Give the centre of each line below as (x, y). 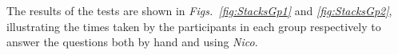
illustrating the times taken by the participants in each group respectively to (194, 26)
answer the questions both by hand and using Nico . (132, 42)
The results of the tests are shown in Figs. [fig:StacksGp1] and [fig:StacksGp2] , (199, 10)
